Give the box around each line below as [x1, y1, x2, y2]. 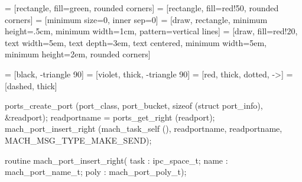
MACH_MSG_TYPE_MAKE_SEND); [5, 134, 152, 146]
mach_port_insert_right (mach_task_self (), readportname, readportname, [5, 122, 282, 135]
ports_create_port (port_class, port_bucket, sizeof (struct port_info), [5, 99, 263, 112]
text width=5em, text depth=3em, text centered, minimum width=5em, [5, 36, 267, 48]
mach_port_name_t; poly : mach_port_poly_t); [5, 165, 187, 178]
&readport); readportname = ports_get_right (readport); [5, 110, 215, 123]
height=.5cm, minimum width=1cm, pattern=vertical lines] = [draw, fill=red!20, [5, 25, 298, 37]
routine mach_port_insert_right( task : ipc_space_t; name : [5, 154, 228, 166]
